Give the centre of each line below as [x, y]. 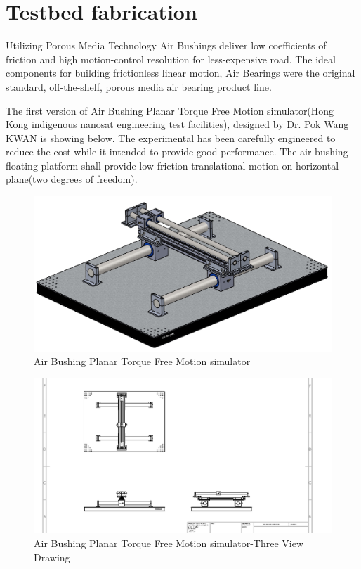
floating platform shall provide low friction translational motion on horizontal [172, 165]
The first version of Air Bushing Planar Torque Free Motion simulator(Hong [170, 110]
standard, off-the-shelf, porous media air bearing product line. [139, 86]
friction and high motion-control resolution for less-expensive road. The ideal [171, 59]
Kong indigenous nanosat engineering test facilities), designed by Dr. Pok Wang [177, 124]
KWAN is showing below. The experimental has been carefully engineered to [171, 138]
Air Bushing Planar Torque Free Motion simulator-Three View [169, 543]
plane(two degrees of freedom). [72, 179]
